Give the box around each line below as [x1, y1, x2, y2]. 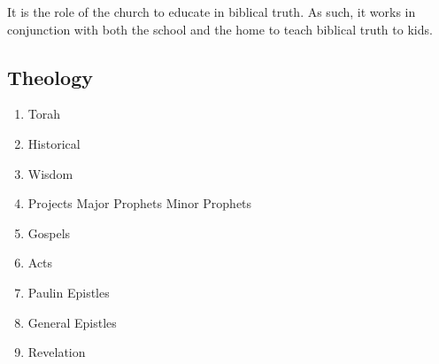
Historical [27, 134, 81, 152]
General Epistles [27, 313, 117, 331]
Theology [7, 63, 93, 90]
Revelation [27, 343, 86, 361]
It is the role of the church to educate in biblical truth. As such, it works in [7, 3, 416, 20]
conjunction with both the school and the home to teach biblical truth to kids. [7, 19, 433, 38]
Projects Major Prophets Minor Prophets [27, 194, 252, 213]
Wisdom [27, 164, 73, 182]
